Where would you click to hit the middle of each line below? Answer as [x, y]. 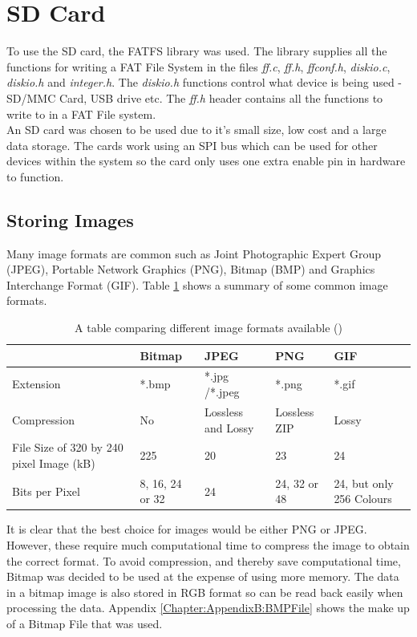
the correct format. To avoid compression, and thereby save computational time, [204, 560]
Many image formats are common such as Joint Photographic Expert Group [194, 253]
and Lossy [229, 427]
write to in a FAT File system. [81, 114]
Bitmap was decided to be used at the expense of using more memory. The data [203, 576]
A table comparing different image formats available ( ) [208, 328]
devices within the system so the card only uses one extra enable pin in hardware [206, 161]
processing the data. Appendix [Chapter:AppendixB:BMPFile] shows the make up [208, 608]
